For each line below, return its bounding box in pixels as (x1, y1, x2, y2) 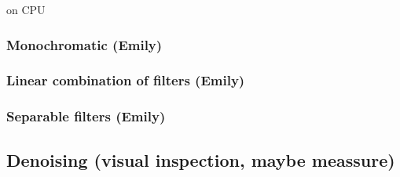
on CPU (6, 2, 46, 17)
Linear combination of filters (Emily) (6, 70, 245, 90)
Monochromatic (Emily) (6, 34, 163, 54)
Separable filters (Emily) (6, 107, 166, 126)
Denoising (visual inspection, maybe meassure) (6, 147, 395, 172)
